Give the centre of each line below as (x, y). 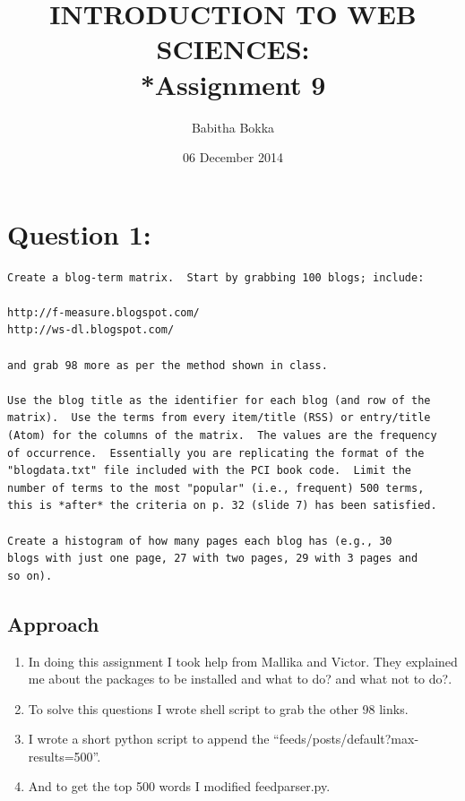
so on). (30, 576)
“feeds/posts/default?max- (346, 739)
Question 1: (79, 233)
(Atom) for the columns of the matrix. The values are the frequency (222, 435)
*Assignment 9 (233, 84)
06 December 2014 (233, 157)
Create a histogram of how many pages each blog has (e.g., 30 (200, 541)
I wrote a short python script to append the (149, 739)
